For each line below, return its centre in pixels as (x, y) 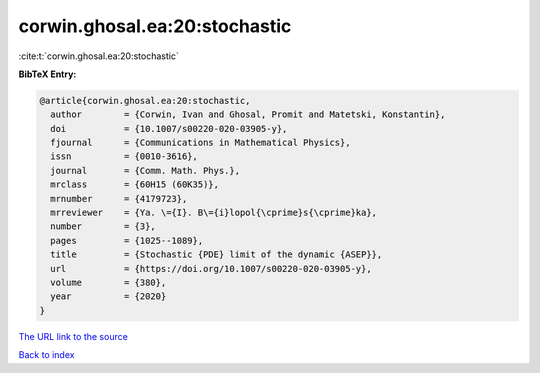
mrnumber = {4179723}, (119, 198)
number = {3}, (103, 226)
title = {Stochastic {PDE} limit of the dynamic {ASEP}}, (216, 254)
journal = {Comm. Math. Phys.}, (145, 170)
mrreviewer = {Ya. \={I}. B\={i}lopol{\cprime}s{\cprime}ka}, (214, 213)
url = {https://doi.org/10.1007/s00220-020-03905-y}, (211, 268)
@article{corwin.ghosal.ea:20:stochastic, (145, 100)
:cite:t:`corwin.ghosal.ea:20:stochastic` (98, 56)
